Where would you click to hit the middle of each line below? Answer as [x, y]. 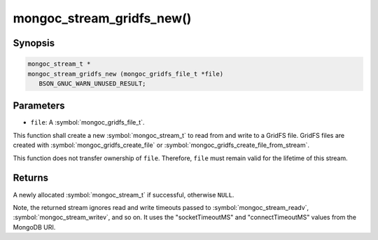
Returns [31, 178]
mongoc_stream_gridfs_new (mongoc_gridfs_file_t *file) [126, 74]
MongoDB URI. [34, 227]
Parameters [39, 106]
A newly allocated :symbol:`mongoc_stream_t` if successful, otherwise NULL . [124, 195]
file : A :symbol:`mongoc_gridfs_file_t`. [87, 122]
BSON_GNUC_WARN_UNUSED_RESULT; [92, 83]
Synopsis [34, 43]
